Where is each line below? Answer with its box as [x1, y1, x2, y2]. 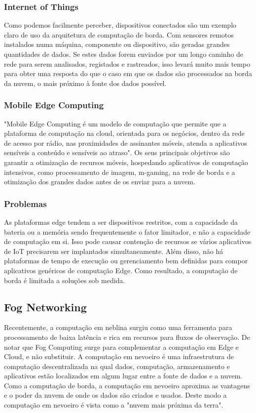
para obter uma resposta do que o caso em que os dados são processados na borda [4, 68, 252, 79]
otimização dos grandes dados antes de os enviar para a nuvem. [4, 176, 195, 187]
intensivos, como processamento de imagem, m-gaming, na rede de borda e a [4, 166, 235, 177]
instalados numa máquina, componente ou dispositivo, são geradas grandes [4, 39, 230, 49]
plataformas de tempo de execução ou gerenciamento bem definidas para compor [4, 255, 248, 266]
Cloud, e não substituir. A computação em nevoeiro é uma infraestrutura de [4, 351, 234, 362]
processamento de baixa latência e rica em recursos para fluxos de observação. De [4, 331, 250, 342]
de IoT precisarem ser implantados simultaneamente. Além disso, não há [4, 246, 223, 256]
